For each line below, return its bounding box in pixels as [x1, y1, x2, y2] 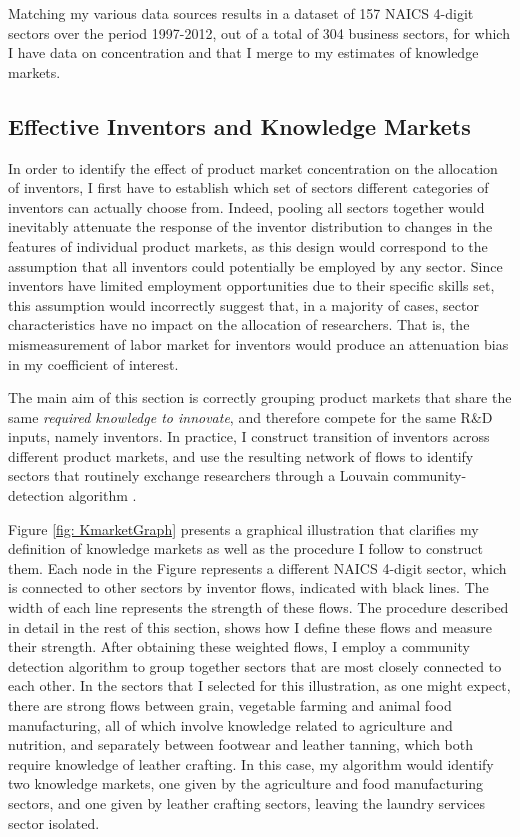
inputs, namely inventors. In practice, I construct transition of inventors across [8, 426, 490, 447]
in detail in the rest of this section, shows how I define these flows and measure [8, 616, 493, 637]
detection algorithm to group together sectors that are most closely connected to [8, 655, 502, 676]
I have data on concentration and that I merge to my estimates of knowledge [8, 42, 479, 63]
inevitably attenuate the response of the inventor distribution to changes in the [8, 216, 493, 237]
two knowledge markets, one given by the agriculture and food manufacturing [8, 773, 484, 794]
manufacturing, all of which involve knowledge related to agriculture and [8, 714, 453, 735]
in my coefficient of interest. [8, 353, 179, 374]
